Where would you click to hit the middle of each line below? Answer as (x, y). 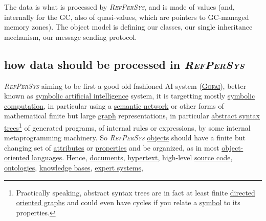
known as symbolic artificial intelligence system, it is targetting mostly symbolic (130, 96)
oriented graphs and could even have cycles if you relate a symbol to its (128, 202)
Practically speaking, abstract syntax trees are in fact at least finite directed (136, 192)
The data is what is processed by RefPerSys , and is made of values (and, (119, 7)
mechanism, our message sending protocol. (71, 36)
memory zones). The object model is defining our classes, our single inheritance (128, 27)
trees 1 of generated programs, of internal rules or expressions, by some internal (127, 127)
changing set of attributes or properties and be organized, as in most (112, 147)
